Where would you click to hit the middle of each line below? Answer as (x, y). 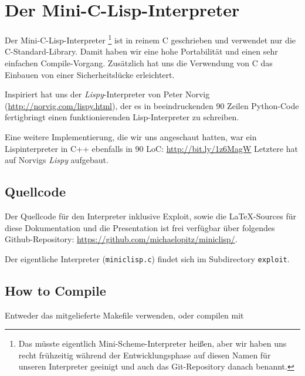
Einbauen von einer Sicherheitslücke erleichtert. (90, 74)
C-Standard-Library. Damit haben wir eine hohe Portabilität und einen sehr (141, 51)
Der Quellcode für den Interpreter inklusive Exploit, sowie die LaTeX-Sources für (150, 216)
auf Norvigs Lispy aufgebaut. (57, 160)
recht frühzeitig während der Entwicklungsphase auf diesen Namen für (145, 355)
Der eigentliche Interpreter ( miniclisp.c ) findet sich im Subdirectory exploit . (147, 258)
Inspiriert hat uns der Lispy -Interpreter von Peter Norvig (107, 94)
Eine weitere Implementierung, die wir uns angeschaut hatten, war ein (131, 136)
